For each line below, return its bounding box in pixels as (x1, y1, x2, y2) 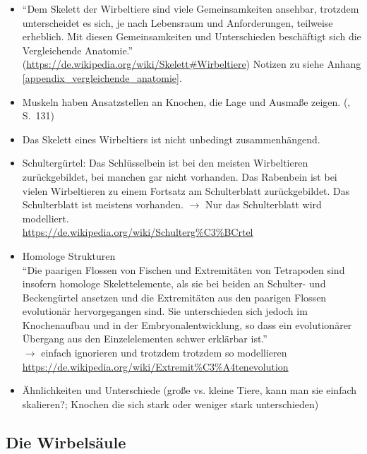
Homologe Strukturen (22, 248, 116, 263)
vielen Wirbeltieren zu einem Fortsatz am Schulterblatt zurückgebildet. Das (22, 183, 350, 198)
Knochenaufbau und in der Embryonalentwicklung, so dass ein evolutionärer (22, 317, 352, 332)
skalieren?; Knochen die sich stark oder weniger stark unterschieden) (22, 396, 319, 411)
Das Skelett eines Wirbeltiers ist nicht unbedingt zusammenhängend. (22, 131, 320, 146)
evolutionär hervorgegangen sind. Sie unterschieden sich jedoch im (22, 304, 308, 318)
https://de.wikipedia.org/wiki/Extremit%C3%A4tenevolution (22, 359, 289, 374)
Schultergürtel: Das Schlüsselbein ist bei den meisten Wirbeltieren (22, 155, 308, 170)
